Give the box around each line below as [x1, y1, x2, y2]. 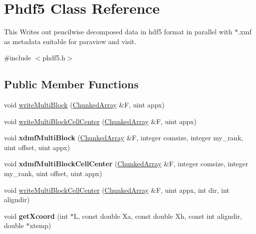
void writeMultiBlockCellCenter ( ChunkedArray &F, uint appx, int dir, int [4, 184, 229, 195]
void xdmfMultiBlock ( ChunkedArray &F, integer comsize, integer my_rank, [4, 132, 243, 143]
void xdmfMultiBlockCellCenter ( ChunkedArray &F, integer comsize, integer [4, 158, 249, 169]
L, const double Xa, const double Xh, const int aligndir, [73, 210, 242, 221]
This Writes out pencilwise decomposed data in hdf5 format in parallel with [4, 26, 232, 37]
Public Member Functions [4, 77, 139, 92]
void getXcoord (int [4, 210, 68, 221]
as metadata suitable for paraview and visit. [4, 36, 137, 46]
